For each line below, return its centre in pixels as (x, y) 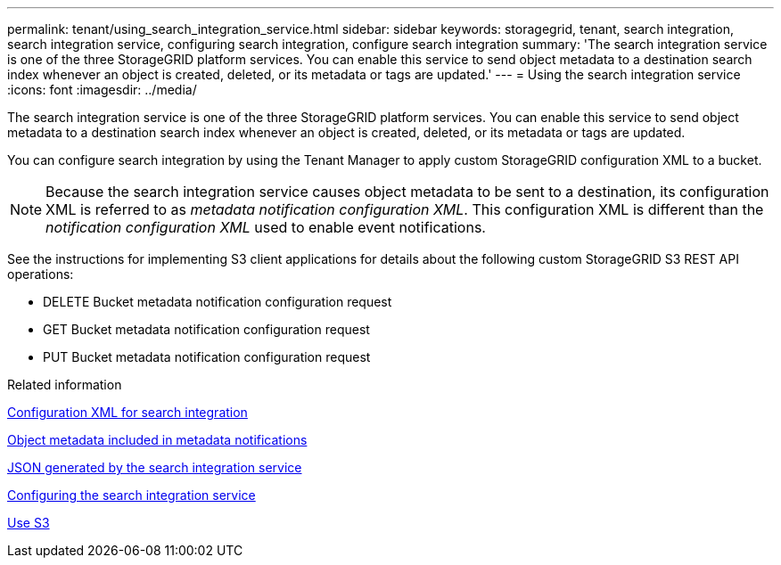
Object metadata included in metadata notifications (157, 440)
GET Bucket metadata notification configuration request (206, 329)
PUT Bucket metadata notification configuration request (207, 357)
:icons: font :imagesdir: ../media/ (102, 90)
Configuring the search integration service (132, 495)
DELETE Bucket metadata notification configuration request (218, 302)
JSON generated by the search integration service (155, 467)
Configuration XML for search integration (127, 412)
